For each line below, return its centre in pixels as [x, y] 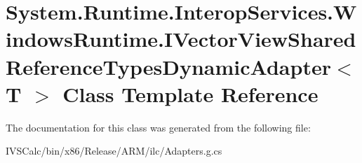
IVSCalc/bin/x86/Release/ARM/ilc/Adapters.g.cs [114, 151]
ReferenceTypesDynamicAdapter [168, 66]
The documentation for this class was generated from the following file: [158, 127]
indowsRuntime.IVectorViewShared [181, 39]
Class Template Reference [190, 93]
